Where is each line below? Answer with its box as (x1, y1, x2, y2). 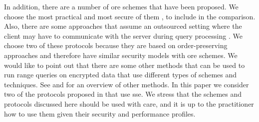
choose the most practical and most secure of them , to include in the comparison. (4, 11, 256, 21)
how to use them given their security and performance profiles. (4, 108, 196, 119)
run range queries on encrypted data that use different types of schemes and (4, 69, 237, 80)
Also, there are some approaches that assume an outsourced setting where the (4, 21, 242, 31)
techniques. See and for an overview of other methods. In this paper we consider (4, 79, 249, 89)
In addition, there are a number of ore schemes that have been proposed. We (4, 1, 239, 11)
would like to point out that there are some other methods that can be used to (4, 60, 245, 70)
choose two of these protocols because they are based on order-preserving (4, 40, 228, 51)
